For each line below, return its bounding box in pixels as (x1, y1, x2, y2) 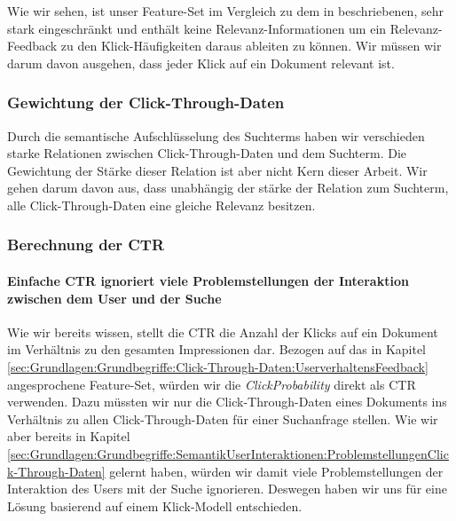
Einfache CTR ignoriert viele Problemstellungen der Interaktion (7, 272, 409, 289)
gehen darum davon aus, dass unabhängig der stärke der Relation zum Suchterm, (7, 178, 449, 197)
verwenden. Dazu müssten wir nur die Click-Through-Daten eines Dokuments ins (7, 392, 447, 411)
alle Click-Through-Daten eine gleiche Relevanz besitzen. (7, 195, 316, 214)
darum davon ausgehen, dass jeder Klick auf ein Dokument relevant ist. (7, 53, 395, 72)
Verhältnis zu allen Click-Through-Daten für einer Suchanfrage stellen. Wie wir (7, 409, 438, 428)
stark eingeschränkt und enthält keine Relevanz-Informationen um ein (7, 19, 387, 37)
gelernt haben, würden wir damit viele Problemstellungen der (109, 462, 444, 480)
